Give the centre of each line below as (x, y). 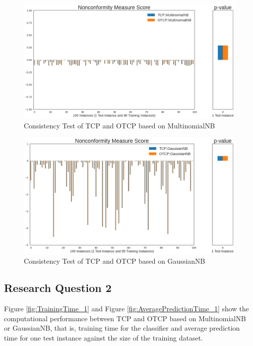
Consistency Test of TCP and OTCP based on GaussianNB (115, 261)
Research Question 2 (58, 288)
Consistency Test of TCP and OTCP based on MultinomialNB (120, 125)
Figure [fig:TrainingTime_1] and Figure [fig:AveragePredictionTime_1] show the (126, 309)
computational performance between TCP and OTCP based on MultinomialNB (125, 318)
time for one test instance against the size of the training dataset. (103, 337)
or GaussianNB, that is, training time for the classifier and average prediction (122, 328)
